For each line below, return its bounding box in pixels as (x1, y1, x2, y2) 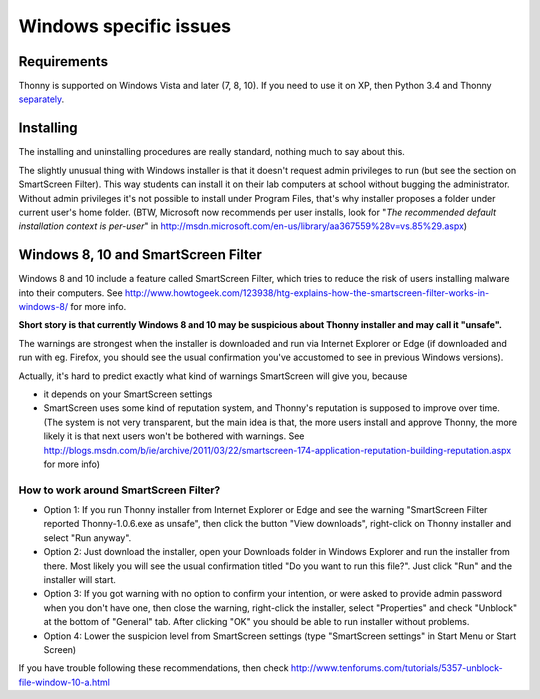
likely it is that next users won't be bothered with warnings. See (43, 430, 305, 442)
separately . (18, 93, 65, 105)
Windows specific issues (18, 15, 232, 37)
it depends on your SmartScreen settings (43, 388, 213, 400)
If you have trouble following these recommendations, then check (18, 662, 289, 674)
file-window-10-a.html (18, 676, 110, 688)
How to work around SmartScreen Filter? (18, 483, 221, 497)
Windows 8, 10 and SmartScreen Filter (18, 246, 262, 264)
